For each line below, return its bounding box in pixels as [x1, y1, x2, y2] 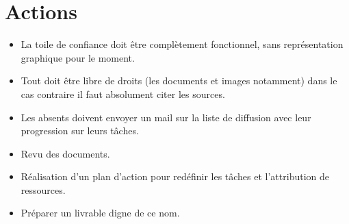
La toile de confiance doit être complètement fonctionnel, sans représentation [21, 37, 344, 51]
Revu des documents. [21, 146, 110, 160]
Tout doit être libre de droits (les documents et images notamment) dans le [21, 73, 337, 88]
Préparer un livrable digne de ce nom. [21, 206, 180, 220]
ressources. [21, 182, 66, 197]
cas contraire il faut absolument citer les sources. [21, 86, 225, 101]
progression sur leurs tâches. [21, 123, 139, 138]
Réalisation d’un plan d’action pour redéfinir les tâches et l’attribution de [21, 169, 329, 184]
